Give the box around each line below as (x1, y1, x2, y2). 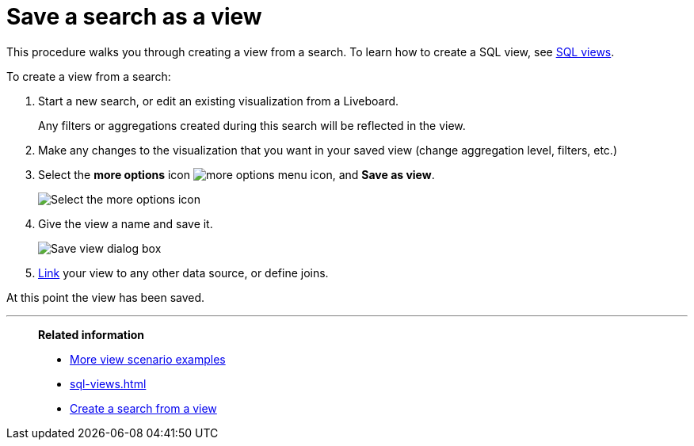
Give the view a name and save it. (38, 216, 213, 231)
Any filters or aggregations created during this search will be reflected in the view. (38, 118, 466, 132)
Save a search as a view (6, 3, 262, 30)
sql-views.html (70, 376, 147, 391)
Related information (38, 327, 145, 341)
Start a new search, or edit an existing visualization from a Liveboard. (38, 93, 399, 108)
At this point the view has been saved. (6, 290, 205, 304)
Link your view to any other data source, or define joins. (38, 265, 329, 280)
